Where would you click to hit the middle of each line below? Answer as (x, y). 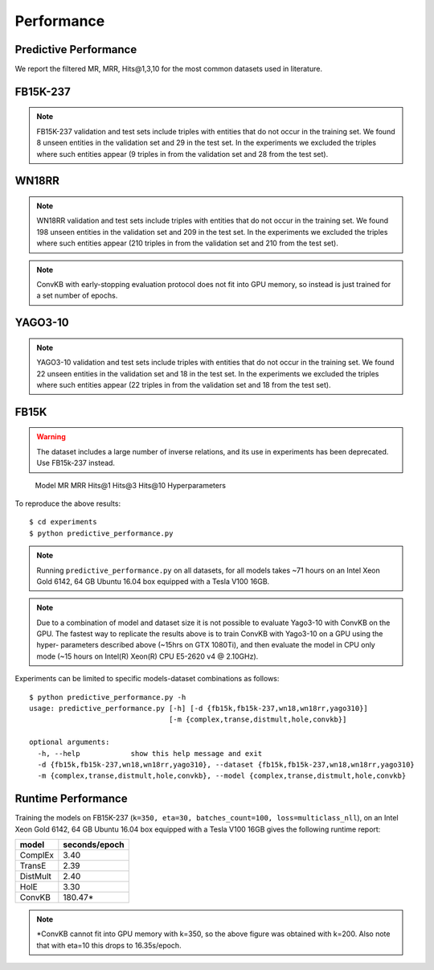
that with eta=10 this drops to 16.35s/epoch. (109, 945)
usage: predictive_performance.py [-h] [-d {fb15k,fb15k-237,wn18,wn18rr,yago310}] (199, 709)
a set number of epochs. (77, 296)
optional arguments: (70, 742)
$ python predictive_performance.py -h (108, 697)
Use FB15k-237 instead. (76, 463)
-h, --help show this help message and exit (150, 753)
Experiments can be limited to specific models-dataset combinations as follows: (147, 679)
